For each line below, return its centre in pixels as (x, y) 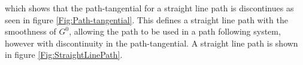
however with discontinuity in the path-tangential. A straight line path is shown (151, 43)
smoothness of (31, 31)
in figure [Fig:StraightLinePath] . (64, 55)
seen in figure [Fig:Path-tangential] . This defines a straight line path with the (146, 19)
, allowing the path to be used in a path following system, (175, 31)
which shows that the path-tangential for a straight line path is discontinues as (149, 8)
